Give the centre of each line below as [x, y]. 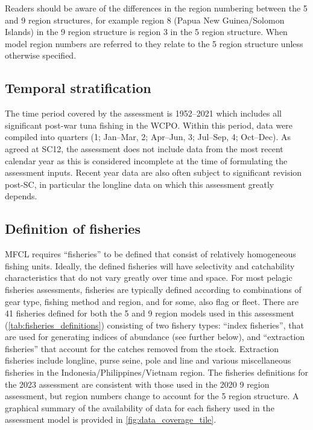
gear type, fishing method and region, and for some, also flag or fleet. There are [152, 301]
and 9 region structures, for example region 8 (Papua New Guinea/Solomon [145, 20]
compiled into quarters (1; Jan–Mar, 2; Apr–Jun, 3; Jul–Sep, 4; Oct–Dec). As [148, 137]
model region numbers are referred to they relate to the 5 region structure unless [154, 43]
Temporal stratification [78, 88]
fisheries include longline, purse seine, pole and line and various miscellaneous [148, 360]
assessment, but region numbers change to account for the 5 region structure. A [152, 396]
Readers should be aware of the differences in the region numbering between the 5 [156, 8]
